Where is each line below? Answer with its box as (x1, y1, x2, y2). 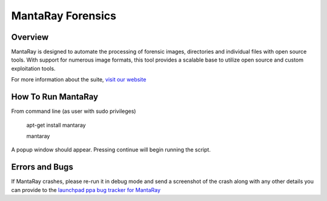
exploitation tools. (11, 65, 56, 72)
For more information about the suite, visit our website (11, 76, 147, 83)
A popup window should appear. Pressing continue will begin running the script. (11, 146, 211, 153)
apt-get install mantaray (26, 121, 86, 129)
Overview (11, 32, 49, 42)
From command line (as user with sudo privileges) (11, 107, 136, 115)
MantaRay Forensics (11, 9, 116, 22)
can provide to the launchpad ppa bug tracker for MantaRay (11, 186, 160, 193)
